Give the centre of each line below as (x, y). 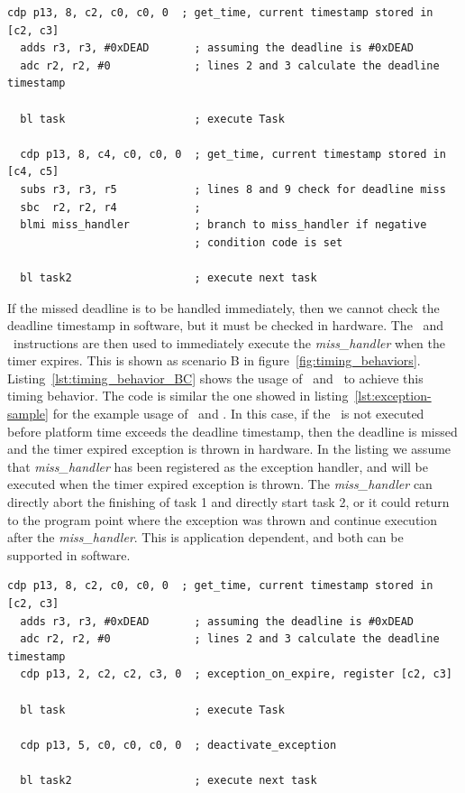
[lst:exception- (393, 396)
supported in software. (69, 554)
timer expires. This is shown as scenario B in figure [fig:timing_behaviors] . (214, 360)
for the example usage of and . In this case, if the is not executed (238, 414)
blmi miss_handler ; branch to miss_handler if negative (223, 225)
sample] (28, 414)
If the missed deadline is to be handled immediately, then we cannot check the (223, 307)
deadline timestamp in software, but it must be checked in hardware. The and (226, 325)
